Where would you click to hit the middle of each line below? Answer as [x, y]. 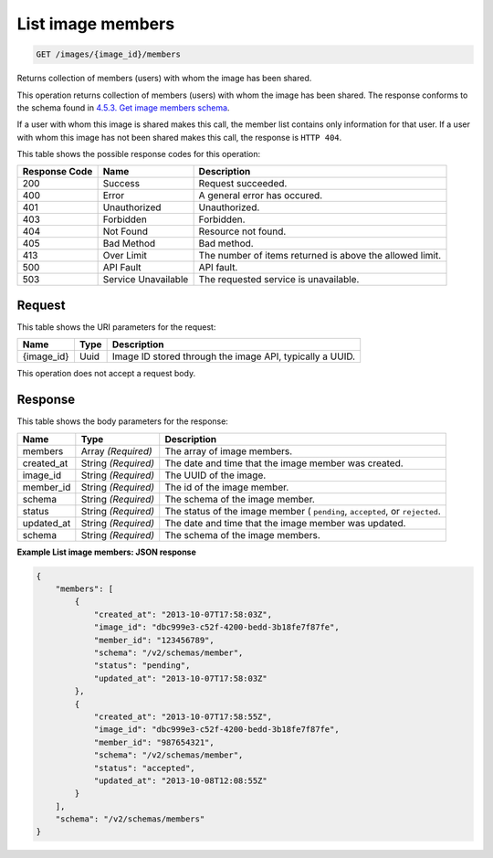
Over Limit [125, 256]
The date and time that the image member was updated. [285, 523]
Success [121, 184]
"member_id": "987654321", [154, 742]
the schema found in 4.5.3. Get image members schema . [123, 107]
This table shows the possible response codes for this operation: [139, 154]
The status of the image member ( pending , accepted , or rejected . [303, 511]
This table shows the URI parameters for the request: [116, 327]
